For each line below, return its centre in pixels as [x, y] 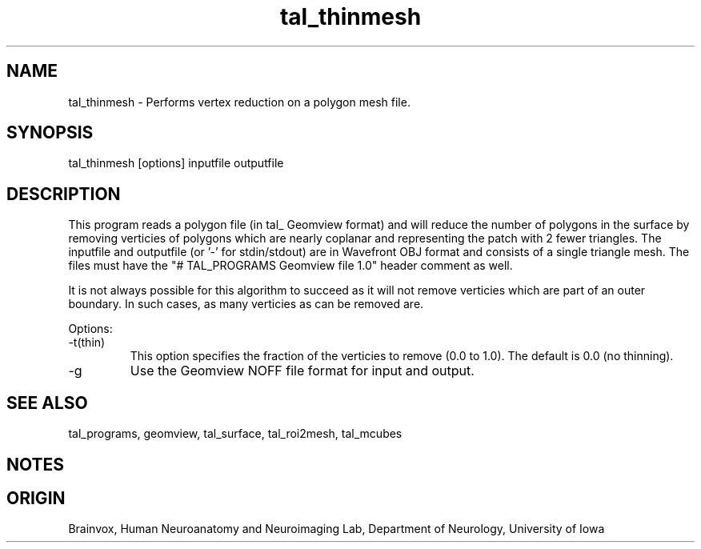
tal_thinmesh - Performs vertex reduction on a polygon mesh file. [239, 102]
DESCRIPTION [64, 194]
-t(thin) [87, 343]
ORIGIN [36, 498]
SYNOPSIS [50, 133]
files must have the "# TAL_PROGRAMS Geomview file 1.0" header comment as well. [290, 266]
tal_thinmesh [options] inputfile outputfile [176, 163]
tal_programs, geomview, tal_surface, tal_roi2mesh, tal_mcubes [235, 434]
